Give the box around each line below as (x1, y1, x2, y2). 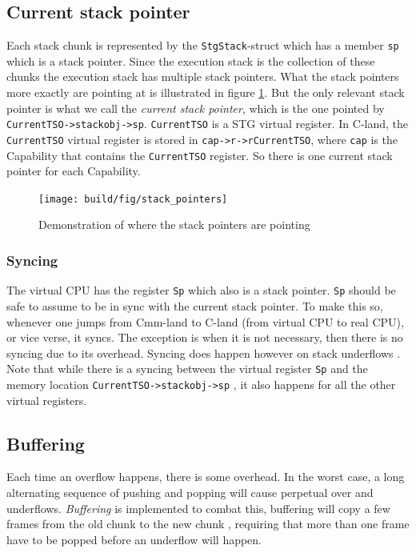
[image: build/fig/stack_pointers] (38, 193, 228, 205)
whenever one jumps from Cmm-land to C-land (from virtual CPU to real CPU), (6, 313, 404, 330)
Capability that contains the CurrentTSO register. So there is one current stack (6, 146, 393, 163)
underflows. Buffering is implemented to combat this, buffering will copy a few (6, 499, 390, 516)
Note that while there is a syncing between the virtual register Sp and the (6, 360, 368, 377)
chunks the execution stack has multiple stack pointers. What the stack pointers (6, 68, 399, 85)
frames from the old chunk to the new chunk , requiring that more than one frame (6, 515, 410, 532)
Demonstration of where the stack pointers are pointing (38, 216, 310, 233)
